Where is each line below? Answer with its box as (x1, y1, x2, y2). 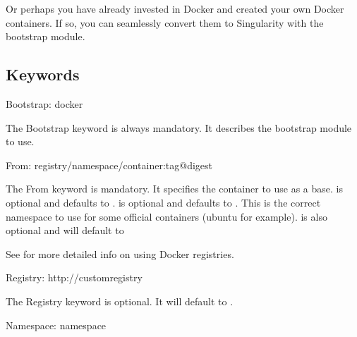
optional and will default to (6, 223, 124, 238)
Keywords (6, 63, 80, 85)
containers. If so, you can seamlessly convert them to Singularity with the (6, 15, 324, 30)
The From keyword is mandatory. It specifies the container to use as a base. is (6, 181, 344, 196)
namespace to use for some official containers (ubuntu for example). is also (6, 209, 327, 223)
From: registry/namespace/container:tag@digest (6, 157, 213, 172)
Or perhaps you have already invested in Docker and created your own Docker (6, 1, 344, 16)
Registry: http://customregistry (6, 270, 143, 285)
